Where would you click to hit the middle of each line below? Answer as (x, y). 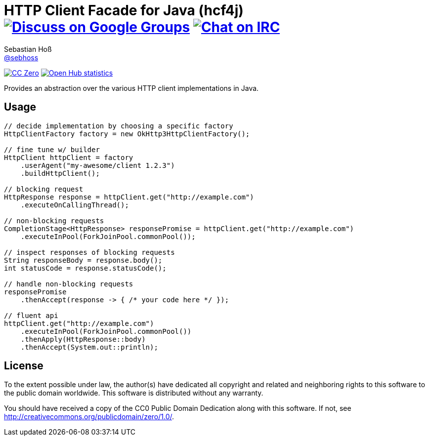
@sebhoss (21, 57)
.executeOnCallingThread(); (75, 205)
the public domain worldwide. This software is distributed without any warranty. (134, 393)
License (24, 366)
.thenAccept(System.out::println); (89, 347)
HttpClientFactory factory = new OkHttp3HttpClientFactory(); (127, 134)
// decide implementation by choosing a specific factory (119, 126)
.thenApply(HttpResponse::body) (83, 339)
